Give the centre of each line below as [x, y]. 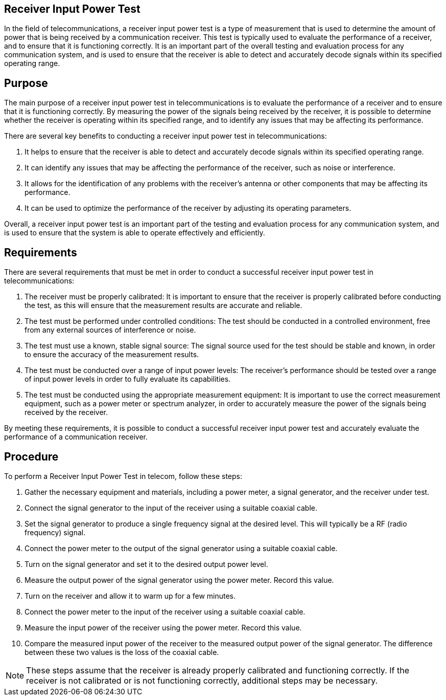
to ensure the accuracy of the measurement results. [112, 355]
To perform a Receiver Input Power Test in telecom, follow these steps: [123, 476]
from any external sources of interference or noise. [110, 330]
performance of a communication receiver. [76, 437]
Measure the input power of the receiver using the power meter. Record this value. [163, 627]
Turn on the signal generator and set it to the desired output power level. [146, 564]
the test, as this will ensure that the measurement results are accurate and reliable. [163, 305]
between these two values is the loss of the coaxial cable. [122, 652]
